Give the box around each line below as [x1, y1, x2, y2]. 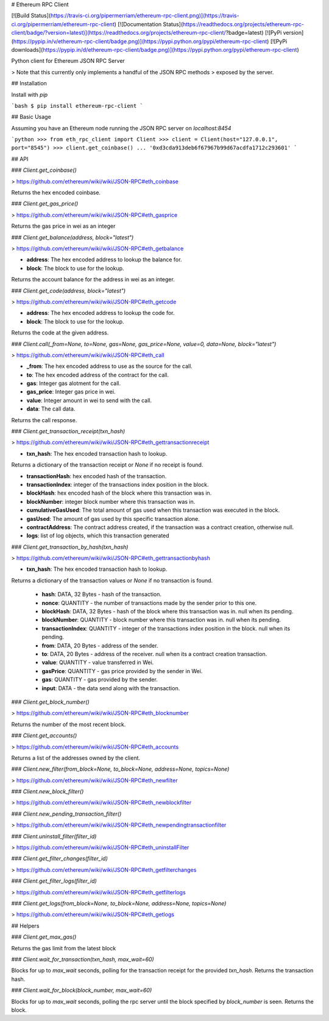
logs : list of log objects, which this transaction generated [26, 532, 170, 539]
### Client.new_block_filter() [11, 788, 84, 795]
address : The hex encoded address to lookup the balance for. [26, 256, 182, 263]
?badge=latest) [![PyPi [225, 29, 282, 37]
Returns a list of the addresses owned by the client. [11, 754, 140, 761]
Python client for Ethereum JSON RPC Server [11, 57, 125, 65]
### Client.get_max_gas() [11, 933, 77, 941]
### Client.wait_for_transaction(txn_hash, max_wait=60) [11, 955, 155, 963]
